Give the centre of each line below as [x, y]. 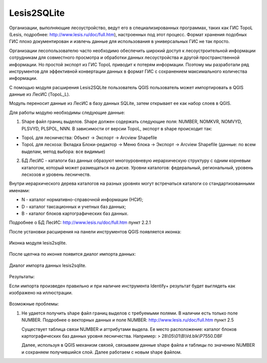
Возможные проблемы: [34, 304]
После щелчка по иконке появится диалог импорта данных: [72, 254]
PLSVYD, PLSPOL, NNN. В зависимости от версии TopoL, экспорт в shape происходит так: [117, 128]
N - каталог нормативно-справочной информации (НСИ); [82, 200]
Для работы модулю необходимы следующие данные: [67, 112]
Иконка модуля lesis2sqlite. [38, 243]
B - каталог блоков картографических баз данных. [75, 213]
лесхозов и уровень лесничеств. [56, 174]
